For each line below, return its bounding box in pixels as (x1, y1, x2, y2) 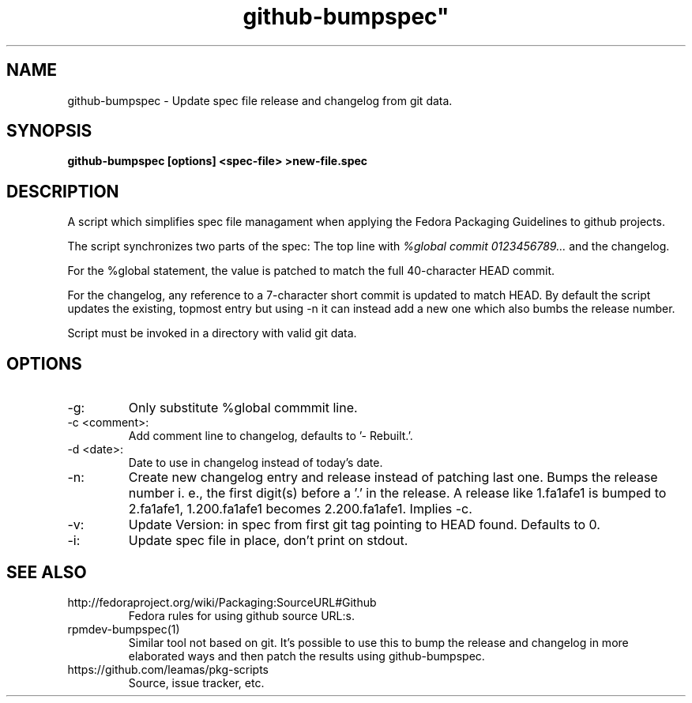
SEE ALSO (6, 562, 87, 582)
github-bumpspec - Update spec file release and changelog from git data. (67, 93, 453, 107)
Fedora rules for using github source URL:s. (128, 608, 355, 622)
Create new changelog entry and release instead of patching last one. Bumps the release (128, 469, 658, 486)
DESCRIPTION (6, 181, 119, 201)
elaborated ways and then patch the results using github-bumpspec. (128, 648, 485, 663)
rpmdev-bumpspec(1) (67, 622, 180, 636)
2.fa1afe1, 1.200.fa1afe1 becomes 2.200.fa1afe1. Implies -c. (128, 501, 472, 517)
